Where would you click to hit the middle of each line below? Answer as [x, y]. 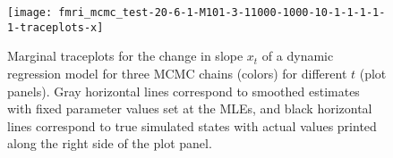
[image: [30, 12]
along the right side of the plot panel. [110, 143]
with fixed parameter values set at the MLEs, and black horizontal [190, 108]
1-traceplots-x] [56, 27]
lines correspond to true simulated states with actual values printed [192, 125]
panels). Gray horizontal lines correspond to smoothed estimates [184, 91]
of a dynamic [298, 56]
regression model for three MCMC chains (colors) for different [177, 73]
